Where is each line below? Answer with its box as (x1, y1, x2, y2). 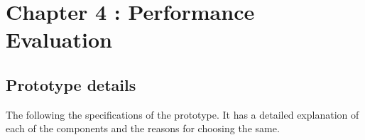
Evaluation (6, 25, 112, 54)
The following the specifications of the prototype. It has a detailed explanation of (6, 107, 359, 122)
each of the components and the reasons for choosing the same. (6, 121, 280, 136)
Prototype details (6, 73, 136, 95)
